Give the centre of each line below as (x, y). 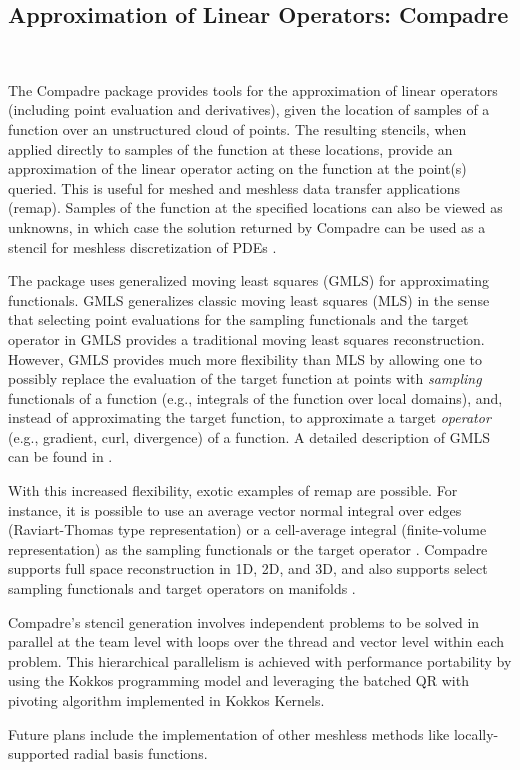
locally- (476, 733)
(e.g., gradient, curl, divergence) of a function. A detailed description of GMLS (249, 436)
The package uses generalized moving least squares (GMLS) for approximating (249, 280)
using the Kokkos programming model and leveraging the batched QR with (238, 680)
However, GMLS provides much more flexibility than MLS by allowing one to (245, 358)
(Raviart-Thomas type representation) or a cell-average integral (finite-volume (247, 529)
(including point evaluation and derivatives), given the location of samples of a (249, 109)
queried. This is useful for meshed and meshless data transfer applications (234, 187)
